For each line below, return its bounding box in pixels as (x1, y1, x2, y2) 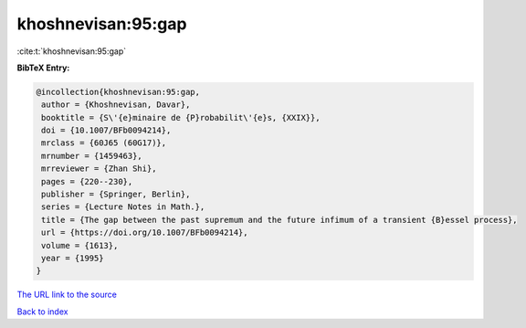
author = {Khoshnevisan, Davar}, (41, 100, 191, 110)
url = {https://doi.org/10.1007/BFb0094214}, (41, 227, 248, 238)
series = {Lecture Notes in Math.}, (41, 202, 205, 212)
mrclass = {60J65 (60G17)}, (41, 138, 167, 148)
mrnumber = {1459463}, (41, 151, 143, 161)
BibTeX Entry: (16, 62, 70, 73)
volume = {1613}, (41, 240, 119, 250)
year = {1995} (41, 253, 104, 263)
